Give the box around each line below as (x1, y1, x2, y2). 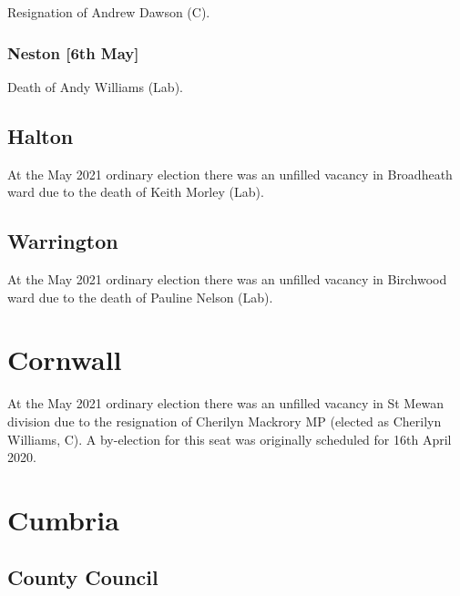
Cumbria (7, 500, 119, 538)
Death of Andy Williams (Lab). (7, 77, 183, 96)
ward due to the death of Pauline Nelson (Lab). (7, 287, 273, 306)
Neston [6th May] (7, 41, 139, 64)
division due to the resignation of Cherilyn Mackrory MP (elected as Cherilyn (7, 411, 442, 430)
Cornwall (7, 341, 122, 378)
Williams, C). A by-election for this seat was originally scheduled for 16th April (7, 429, 452, 448)
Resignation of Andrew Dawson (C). (7, 3, 210, 21)
